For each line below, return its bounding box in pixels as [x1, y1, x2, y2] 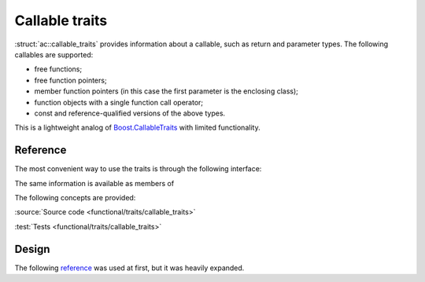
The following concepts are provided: [14, 192, 136, 202]
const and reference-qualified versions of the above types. [34, 108, 226, 118]
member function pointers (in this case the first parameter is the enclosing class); [34, 86, 299, 96]
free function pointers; [34, 75, 107, 85]
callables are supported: [14, 49, 94, 59]
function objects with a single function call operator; [34, 97, 204, 107]
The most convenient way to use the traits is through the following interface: [14, 164, 262, 174]
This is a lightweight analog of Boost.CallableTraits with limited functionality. [14, 123, 261, 133]
